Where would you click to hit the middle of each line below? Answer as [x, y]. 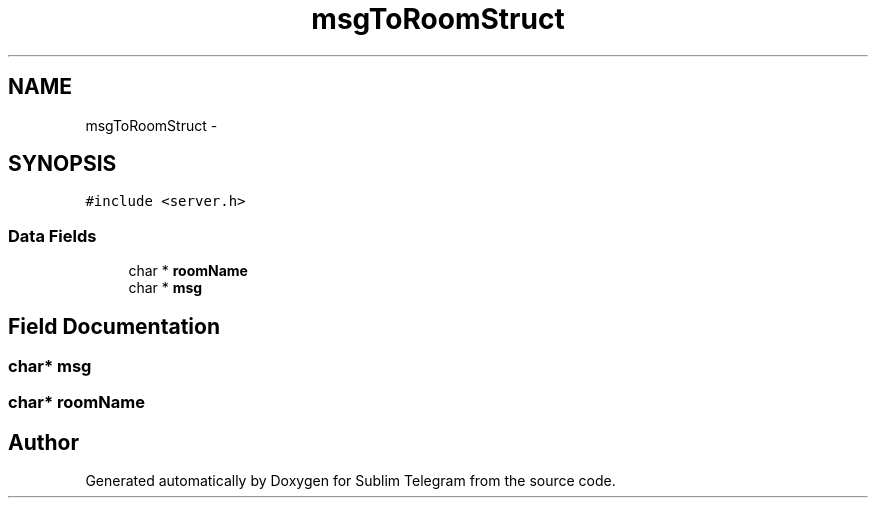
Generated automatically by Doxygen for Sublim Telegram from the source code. [350, 481]
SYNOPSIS [62, 164]
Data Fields [52, 235]
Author [43, 442]
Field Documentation [114, 326]
